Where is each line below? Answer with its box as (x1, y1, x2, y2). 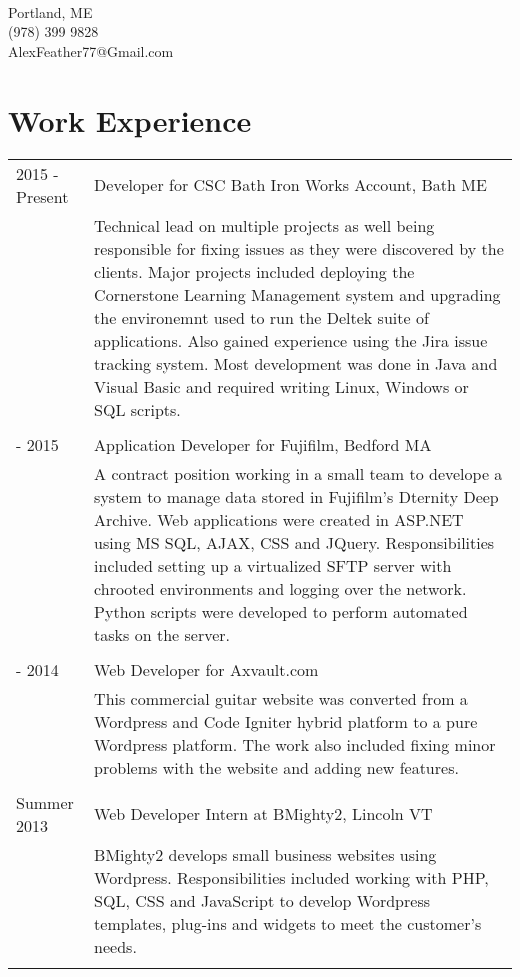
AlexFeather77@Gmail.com (8, 40, 174, 61)
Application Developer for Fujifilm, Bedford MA (94, 432, 432, 456)
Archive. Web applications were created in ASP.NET (94, 507, 464, 531)
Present (16, 184, 69, 208)
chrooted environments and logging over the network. (94, 576, 467, 600)
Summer (16, 790, 74, 814)
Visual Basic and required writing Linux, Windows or (94, 374, 469, 398)
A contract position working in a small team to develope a (94, 461, 503, 485)
